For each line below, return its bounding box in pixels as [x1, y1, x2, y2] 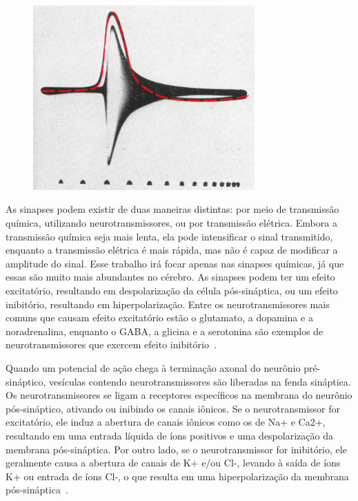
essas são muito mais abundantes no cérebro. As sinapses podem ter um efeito [6, 270, 335, 284]
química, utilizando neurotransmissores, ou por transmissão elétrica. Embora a [6, 216, 337, 230]
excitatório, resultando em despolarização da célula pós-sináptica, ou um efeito [6, 283, 338, 297]
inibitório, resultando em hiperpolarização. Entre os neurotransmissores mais [6, 296, 330, 311]
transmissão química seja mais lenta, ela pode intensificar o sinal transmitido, [6, 229, 333, 243]
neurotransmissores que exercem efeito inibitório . [6, 337, 217, 352]
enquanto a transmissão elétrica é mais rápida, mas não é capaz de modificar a [6, 243, 338, 257]
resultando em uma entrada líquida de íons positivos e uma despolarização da [6, 428, 333, 442]
